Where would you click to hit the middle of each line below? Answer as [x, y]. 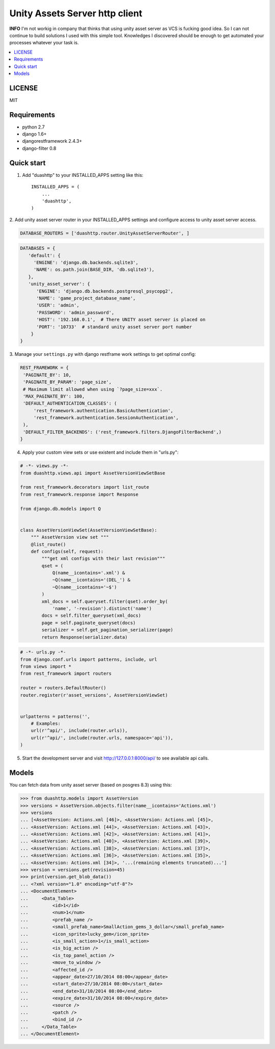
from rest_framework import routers [66, 674]
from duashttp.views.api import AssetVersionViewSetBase [93, 473]
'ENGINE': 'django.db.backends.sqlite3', [86, 263]
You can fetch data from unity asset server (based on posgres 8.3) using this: [91, 785]
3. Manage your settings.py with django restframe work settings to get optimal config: [103, 354]
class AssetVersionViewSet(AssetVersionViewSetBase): [89, 530]
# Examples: [46, 724]
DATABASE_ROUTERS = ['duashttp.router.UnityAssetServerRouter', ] [105, 233]
